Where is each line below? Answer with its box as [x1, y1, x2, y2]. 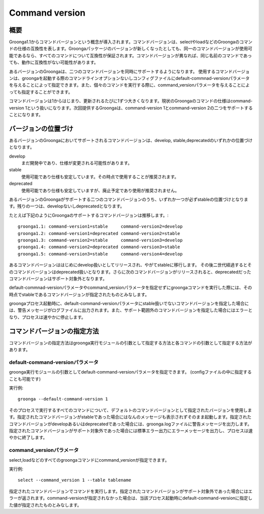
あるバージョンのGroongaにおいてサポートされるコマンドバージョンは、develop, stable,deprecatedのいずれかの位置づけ [9, 137, 253, 143]
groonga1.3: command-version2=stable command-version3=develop [18, 237, 183, 243]
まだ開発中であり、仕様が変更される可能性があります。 [21, 160, 132, 166]
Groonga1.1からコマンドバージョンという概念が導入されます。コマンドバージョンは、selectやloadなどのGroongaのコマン [9, 39, 253, 45]
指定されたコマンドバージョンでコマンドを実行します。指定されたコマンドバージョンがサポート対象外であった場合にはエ [9, 488, 253, 494]
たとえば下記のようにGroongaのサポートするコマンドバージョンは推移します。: [9, 212, 169, 218]
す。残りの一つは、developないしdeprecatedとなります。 [9, 203, 125, 209]
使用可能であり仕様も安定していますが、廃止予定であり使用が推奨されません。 [21, 187, 179, 193]
